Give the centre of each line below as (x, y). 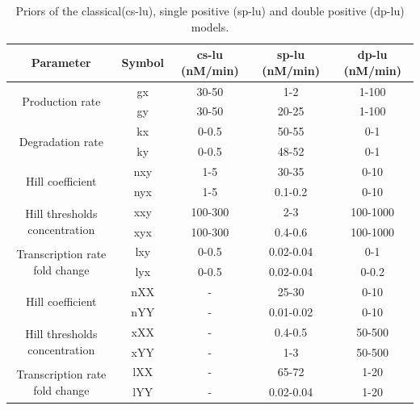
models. (210, 26)
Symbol (143, 62)
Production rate (61, 101)
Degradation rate (61, 141)
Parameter (61, 62)
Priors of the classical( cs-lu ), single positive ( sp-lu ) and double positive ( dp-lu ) (210, 10)
